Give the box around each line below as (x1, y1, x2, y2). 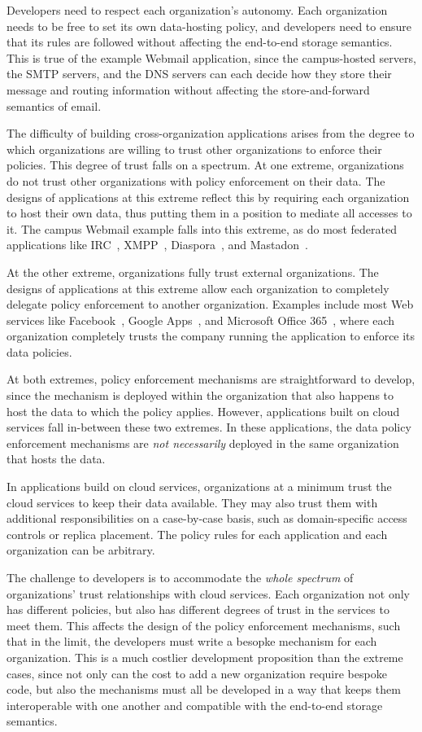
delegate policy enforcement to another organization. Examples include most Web (7, 296, 414, 313)
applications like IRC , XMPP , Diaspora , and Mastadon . (7, 236, 308, 253)
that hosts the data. (7, 450, 106, 467)
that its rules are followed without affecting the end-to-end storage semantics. (7, 33, 393, 50)
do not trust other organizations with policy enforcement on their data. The (7, 172, 385, 189)
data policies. (7, 343, 72, 360)
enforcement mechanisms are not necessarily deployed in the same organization (7, 434, 399, 451)
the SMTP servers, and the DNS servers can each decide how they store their (7, 65, 392, 82)
